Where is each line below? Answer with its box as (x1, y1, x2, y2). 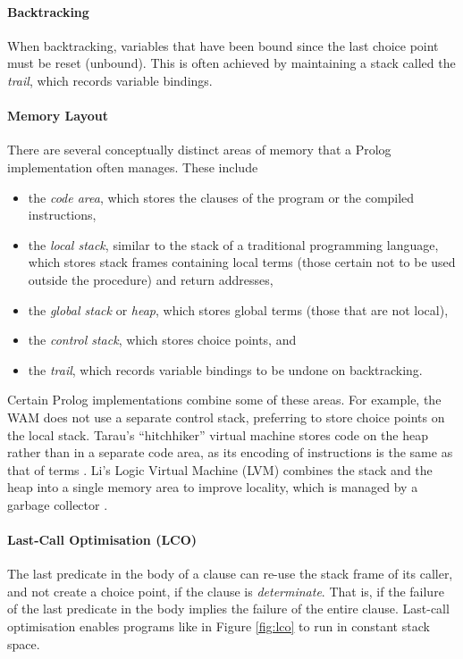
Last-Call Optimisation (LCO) (7, 530, 198, 549)
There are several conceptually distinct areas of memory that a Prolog (7, 140, 391, 159)
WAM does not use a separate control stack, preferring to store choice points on (7, 407, 445, 426)
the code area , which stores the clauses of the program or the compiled (28, 188, 415, 206)
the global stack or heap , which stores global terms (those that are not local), (28, 300, 449, 319)
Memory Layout (7, 106, 108, 125)
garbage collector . (7, 495, 108, 513)
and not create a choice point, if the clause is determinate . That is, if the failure (7, 581, 444, 600)
